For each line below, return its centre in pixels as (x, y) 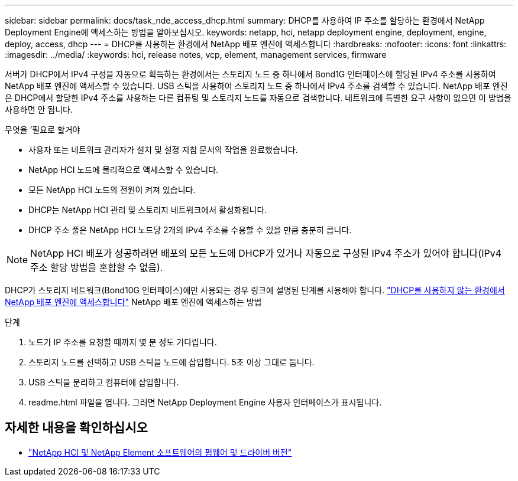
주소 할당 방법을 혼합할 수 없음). (97, 267)
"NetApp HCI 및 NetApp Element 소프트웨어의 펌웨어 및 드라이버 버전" (160, 452)
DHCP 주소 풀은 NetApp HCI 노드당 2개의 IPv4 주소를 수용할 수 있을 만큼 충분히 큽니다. (190, 230)
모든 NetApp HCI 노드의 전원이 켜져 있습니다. (112, 190)
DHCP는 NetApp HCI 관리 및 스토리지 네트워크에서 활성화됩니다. (148, 210)
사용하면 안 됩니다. (39, 109)
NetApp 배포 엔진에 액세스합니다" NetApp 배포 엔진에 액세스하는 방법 (133, 302)
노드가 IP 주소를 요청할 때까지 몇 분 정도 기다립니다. (123, 342)
